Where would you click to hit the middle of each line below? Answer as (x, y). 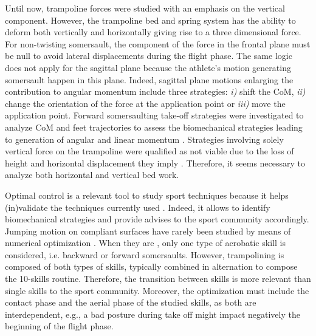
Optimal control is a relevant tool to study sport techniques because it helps (147, 195)
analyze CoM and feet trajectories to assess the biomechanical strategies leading (154, 127)
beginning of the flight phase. (59, 326)
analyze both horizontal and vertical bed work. (92, 175)
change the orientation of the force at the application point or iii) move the (145, 103)
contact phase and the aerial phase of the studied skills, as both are (131, 302)
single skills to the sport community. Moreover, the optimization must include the (157, 290)
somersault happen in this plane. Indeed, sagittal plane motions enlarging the (149, 79)
